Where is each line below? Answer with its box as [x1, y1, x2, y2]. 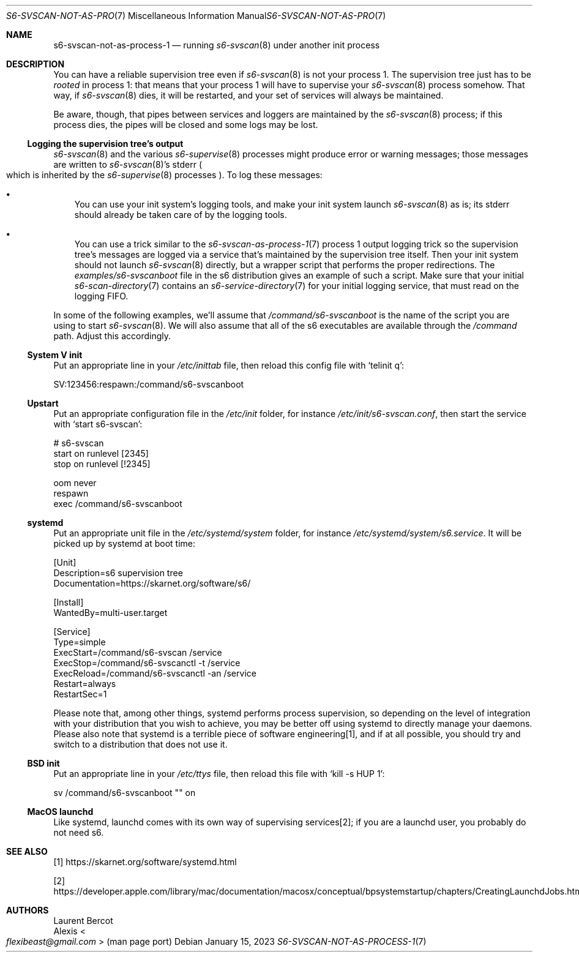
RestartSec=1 [53, 689, 107, 699]
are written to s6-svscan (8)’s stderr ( [53, 159, 202, 170]
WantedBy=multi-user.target [53, 607, 168, 618]
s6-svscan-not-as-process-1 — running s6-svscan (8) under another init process [53, 40, 380, 50]
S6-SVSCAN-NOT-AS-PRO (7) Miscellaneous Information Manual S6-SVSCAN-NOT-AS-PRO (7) [6, 10, 386, 21]
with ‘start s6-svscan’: [53, 419, 143, 429]
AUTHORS [6, 905, 49, 915]
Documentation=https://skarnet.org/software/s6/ [53, 578, 251, 588]
